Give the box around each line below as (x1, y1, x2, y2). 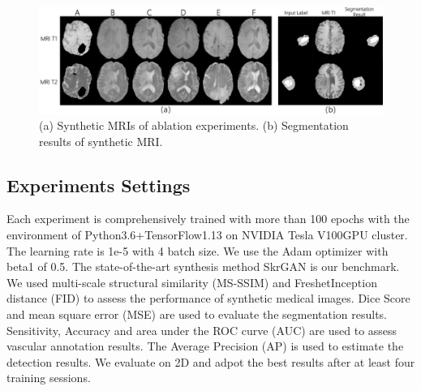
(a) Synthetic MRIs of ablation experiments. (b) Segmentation (39, 117, 349, 134)
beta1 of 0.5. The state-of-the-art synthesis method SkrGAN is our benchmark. (6, 258, 400, 275)
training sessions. (6, 369, 91, 386)
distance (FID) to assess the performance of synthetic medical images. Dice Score (6, 290, 410, 307)
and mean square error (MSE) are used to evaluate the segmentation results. (6, 306, 388, 323)
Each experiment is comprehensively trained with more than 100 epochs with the (6, 210, 410, 227)
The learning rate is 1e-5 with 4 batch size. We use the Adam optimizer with (6, 242, 389, 259)
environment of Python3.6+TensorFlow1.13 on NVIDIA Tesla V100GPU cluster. (6, 226, 408, 243)
